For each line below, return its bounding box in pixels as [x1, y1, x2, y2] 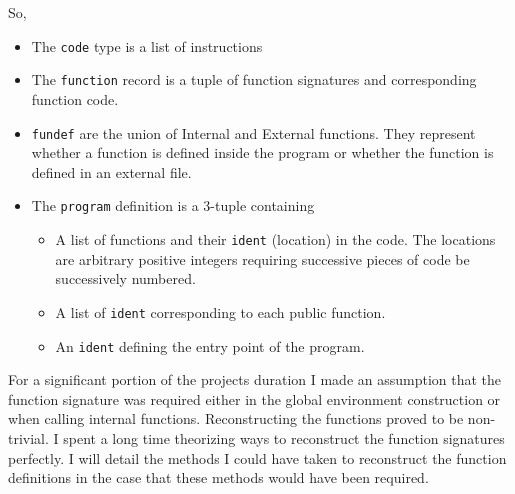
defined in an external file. [31, 161, 192, 182]
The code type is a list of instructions [31, 35, 263, 56]
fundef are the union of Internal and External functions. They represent [31, 122, 476, 143]
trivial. [8, 427, 49, 448]
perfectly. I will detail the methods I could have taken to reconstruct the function [8, 447, 507, 468]
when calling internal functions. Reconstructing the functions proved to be [8, 408, 464, 429]
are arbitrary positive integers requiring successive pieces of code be [55, 248, 470, 269]
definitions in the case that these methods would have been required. [8, 467, 429, 488]
